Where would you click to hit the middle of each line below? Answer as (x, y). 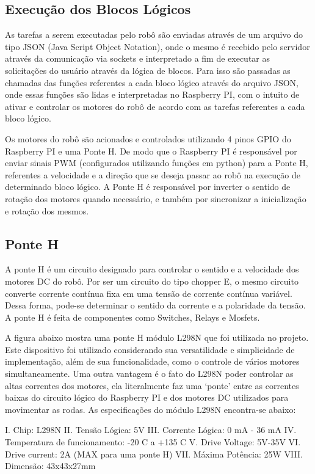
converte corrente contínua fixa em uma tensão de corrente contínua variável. (149, 293)
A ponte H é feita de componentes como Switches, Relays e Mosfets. (132, 317)
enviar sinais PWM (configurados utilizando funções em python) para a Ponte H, (157, 163)
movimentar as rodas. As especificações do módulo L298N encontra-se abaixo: (150, 409)
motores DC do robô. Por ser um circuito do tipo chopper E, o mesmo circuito (152, 281)
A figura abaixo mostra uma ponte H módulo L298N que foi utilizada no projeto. (157, 337)
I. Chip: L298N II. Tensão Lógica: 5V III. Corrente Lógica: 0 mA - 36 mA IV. (151, 430)
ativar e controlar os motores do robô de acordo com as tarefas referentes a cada (155, 106)
